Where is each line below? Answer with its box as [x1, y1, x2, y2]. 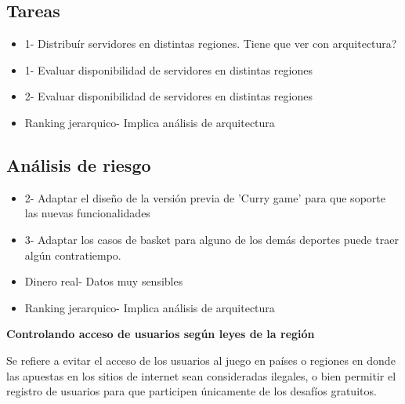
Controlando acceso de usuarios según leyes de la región [6, 326, 315, 342]
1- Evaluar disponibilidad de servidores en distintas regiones [24, 61, 313, 78]
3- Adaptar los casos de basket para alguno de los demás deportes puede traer [24, 231, 399, 247]
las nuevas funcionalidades [24, 205, 150, 221]
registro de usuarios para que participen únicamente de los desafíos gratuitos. [6, 383, 377, 399]
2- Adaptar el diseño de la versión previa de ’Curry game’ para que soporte [24, 189, 385, 206]
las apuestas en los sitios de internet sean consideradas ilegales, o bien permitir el [6, 367, 396, 384]
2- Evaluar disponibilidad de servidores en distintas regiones [24, 88, 313, 104]
